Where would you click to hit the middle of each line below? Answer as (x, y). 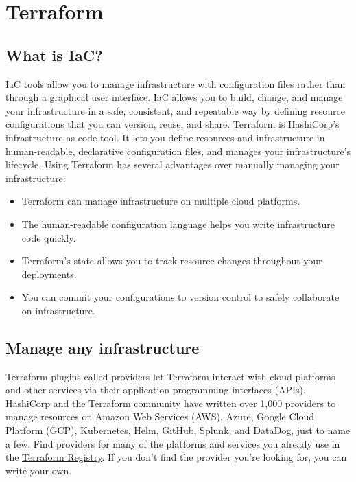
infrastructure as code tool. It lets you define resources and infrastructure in (165, 137)
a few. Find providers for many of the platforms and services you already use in (173, 443)
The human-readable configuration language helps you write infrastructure (178, 223)
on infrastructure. (58, 310)
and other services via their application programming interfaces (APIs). (156, 390)
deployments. (49, 274)
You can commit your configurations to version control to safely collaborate (180, 297)
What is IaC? (54, 55)
